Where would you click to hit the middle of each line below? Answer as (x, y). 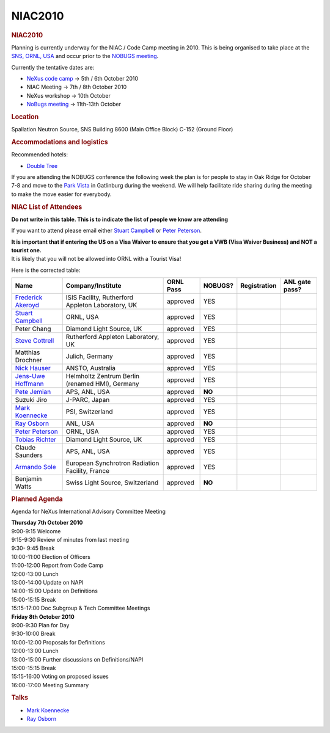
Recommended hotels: (40, 155)
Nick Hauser (33, 368)
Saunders (29, 455)
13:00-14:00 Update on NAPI (47, 582)
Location (25, 117)
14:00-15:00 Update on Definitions (54, 591)
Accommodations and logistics (60, 142)
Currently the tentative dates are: (53, 67)
